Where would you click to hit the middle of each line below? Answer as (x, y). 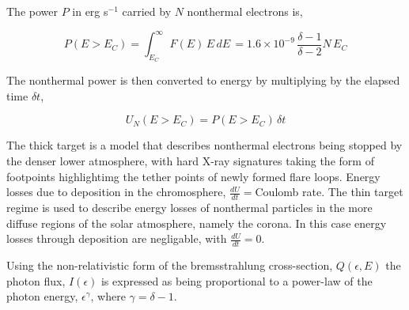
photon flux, (36, 280)
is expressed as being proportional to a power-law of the (237, 280)
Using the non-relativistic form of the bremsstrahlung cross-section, (170, 265)
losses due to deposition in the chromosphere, (116, 192)
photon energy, (42, 296)
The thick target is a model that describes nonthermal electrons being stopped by (204, 145)
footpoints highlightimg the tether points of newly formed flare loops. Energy (193, 176)
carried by (147, 11)
